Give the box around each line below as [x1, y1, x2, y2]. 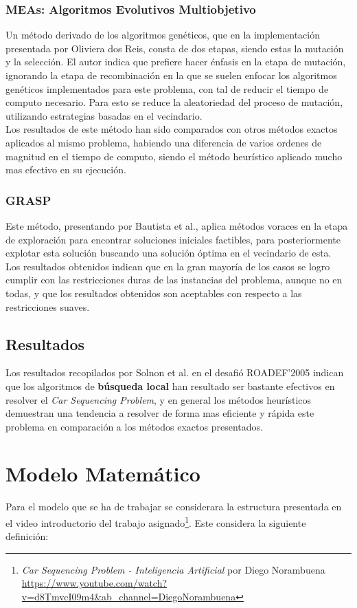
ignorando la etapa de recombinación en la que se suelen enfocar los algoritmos [5, 68, 337, 82]
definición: [5, 529, 49, 543]
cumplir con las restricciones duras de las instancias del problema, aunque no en [5, 272, 343, 287]
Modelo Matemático [5, 459, 200, 488]
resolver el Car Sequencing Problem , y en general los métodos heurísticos [5, 392, 312, 406]
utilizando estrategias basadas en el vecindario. [5, 108, 203, 122]
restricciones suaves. [5, 299, 90, 314]
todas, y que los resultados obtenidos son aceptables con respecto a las [5, 285, 302, 300]
